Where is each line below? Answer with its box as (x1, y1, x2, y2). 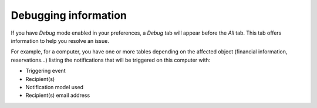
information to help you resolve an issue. (11, 37, 110, 44)
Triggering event (25, 67, 66, 75)
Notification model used (25, 83, 84, 90)
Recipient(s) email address (25, 92, 90, 99)
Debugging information (11, 9, 127, 22)
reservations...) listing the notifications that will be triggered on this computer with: (11, 56, 211, 63)
